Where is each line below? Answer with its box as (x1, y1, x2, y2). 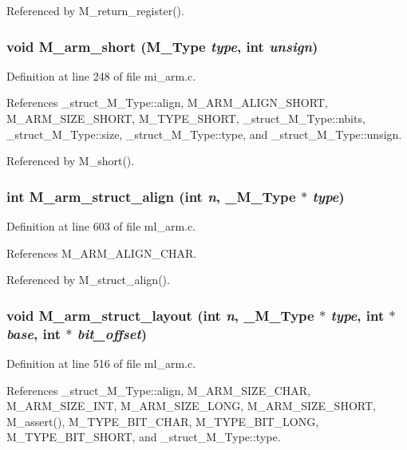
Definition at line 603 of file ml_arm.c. (6, 218, 196, 234)
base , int (6, 323, 61, 343)
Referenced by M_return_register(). (6, 2, 184, 18)
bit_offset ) (77, 323, 148, 343)
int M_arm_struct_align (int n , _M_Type (6, 186, 296, 206)
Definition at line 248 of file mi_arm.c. (6, 67, 196, 84)
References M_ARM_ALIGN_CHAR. (6, 244, 197, 261)
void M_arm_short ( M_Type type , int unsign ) (6, 36, 318, 56)
